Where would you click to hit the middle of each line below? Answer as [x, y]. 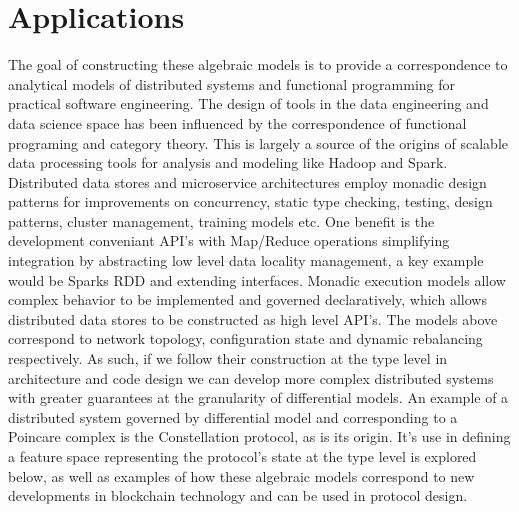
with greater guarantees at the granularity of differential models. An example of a [258, 397]
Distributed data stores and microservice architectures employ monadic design [247, 181]
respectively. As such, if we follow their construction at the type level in [228, 358]
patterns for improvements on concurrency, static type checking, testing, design [250, 201]
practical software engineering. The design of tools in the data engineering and [248, 103]
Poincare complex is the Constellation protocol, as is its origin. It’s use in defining [259, 436]
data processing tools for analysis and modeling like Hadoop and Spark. [228, 162]
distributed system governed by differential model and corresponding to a [233, 416]
